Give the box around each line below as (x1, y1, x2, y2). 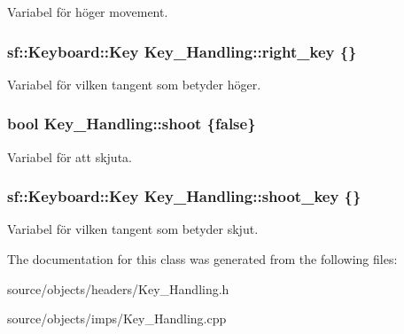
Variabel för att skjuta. (7, 147, 132, 166)
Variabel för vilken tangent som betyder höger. (7, 74, 261, 93)
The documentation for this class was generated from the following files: (7, 250, 398, 268)
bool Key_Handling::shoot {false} (7, 113, 256, 135)
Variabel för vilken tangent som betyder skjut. (7, 220, 259, 238)
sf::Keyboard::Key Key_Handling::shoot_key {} (7, 185, 361, 207)
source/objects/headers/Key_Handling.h (7, 279, 229, 298)
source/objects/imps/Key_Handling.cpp (7, 309, 227, 328)
